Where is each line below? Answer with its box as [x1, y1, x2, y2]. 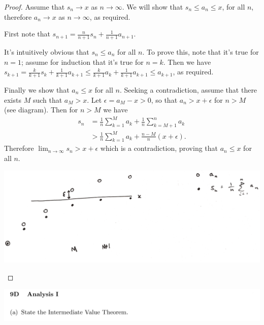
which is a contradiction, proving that [100, 143, 218, 153]
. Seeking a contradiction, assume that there [119, 85, 257, 95]
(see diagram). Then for [4, 104, 78, 115]
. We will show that [122, 2, 183, 12]
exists [4, 94, 21, 105]
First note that [4, 28, 50, 39]
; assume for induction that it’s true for [21, 56, 144, 67]
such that [32, 94, 62, 105]
